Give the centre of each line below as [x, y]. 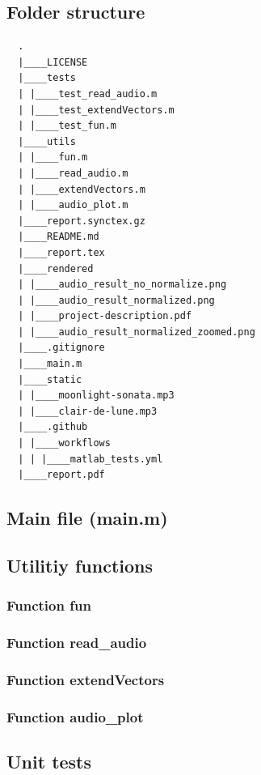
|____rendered [56, 268]
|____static [50, 379]
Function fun [49, 605]
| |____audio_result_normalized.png [116, 300]
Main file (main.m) [87, 518]
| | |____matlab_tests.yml [91, 459]
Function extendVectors [86, 679]
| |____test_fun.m [67, 126]
